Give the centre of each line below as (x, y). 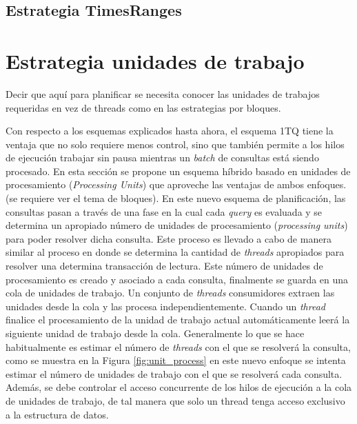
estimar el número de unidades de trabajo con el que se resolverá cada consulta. (174, 373)
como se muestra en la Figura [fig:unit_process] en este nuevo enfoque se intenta (176, 360)
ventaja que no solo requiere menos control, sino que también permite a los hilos (175, 144)
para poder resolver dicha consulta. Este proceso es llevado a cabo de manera (169, 238)
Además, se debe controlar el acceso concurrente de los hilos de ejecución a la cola (179, 387)
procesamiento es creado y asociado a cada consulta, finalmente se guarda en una (177, 279)
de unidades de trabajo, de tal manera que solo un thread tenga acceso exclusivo (175, 400)
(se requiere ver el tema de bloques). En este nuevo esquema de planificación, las (176, 198)
